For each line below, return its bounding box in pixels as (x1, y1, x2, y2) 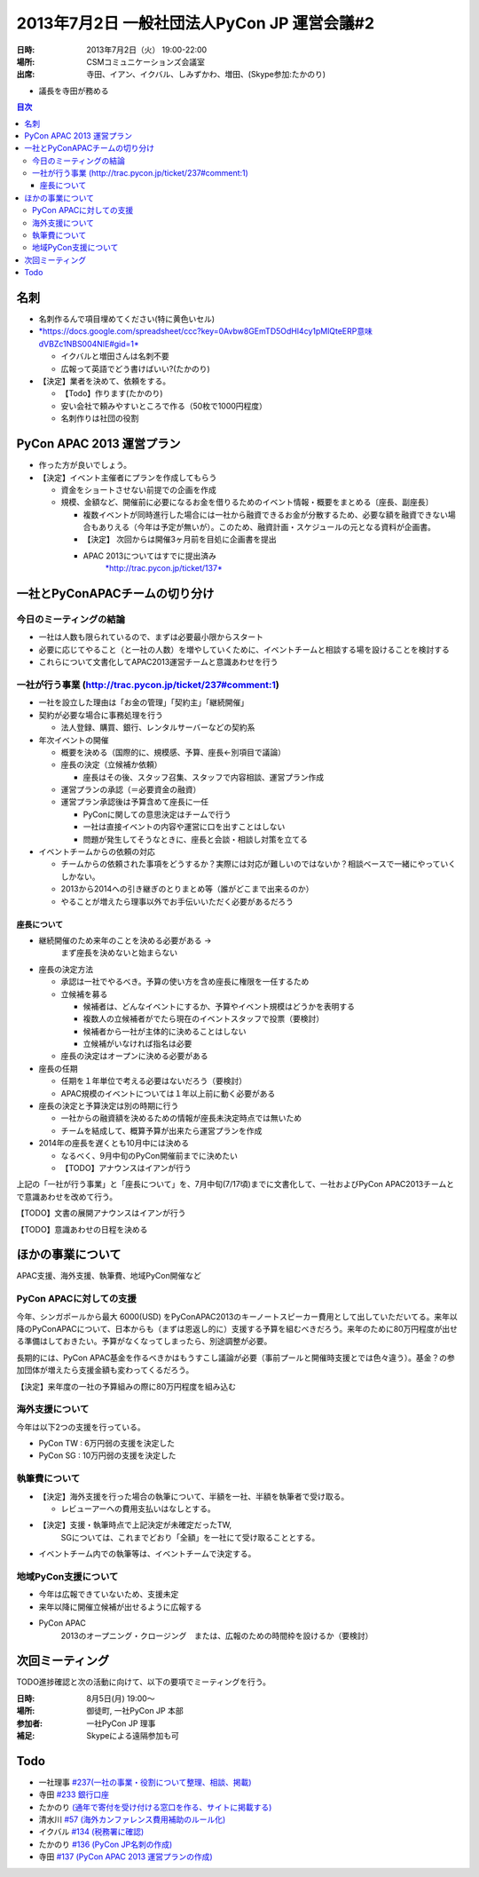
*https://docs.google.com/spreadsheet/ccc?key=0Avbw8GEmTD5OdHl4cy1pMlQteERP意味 (38, 326, 373, 337)
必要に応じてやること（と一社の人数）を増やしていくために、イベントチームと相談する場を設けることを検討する (38, 644, 450, 654)
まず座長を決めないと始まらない (60, 947, 177, 958)
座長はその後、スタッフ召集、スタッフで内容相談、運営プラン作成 (82, 772, 324, 782)
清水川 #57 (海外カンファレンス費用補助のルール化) (38, 1814, 226, 1825)
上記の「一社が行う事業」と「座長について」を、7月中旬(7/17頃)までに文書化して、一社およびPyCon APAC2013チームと (16, 1179, 455, 1190)
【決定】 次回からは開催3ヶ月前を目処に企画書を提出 (82, 534, 277, 545)
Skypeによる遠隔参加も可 (86, 1730, 179, 1740)
